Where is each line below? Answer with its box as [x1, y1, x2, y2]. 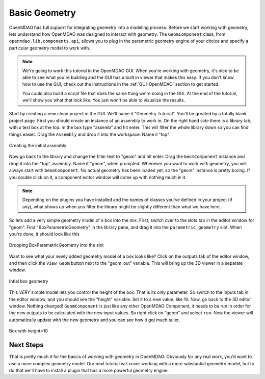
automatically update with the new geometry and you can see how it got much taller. [9, 317, 180, 323]
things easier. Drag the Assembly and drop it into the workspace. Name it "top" [9, 131, 170, 137]
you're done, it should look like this [9, 231, 79, 237]
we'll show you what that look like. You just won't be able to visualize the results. [22, 97, 185, 103]
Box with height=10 [9, 328, 48, 334]
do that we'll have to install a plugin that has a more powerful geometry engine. [9, 367, 169, 373]
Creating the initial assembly [9, 143, 67, 149]
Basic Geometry [9, 7, 76, 18]
